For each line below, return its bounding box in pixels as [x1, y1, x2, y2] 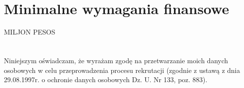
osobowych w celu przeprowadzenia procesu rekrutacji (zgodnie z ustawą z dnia [4, 65, 240, 75]
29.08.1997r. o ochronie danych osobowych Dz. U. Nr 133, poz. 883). [4, 74, 208, 85]
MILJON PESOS [4, 27, 55, 37]
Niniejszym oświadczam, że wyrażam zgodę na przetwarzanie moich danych [4, 55, 228, 65]
